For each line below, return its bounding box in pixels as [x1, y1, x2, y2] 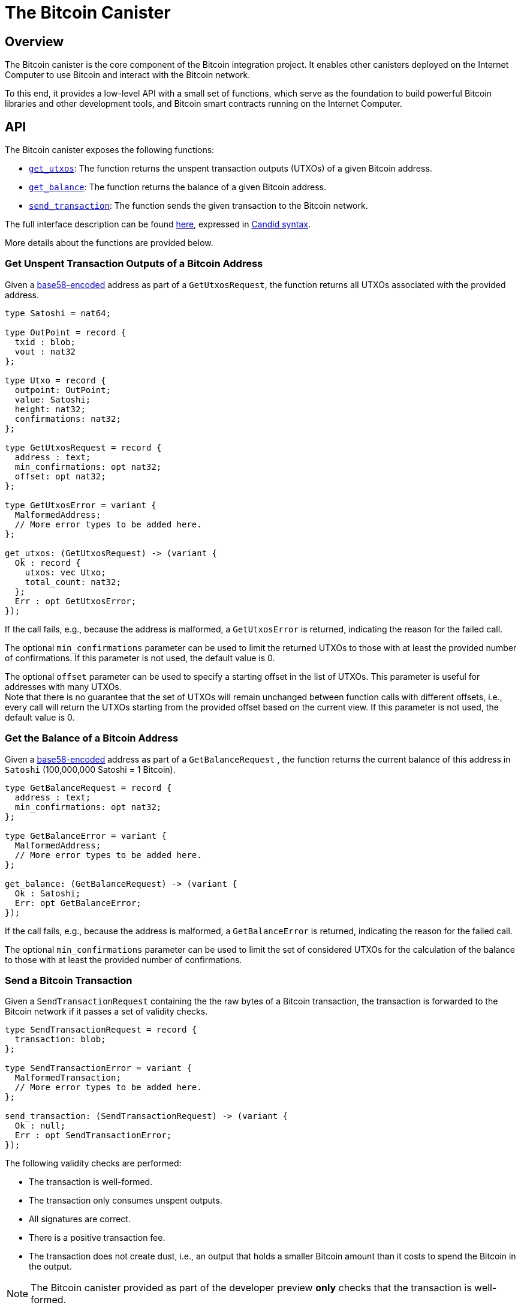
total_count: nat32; [25, 577, 121, 587]
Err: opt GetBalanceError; [14, 898, 141, 908]
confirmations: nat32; [14, 413, 121, 424]
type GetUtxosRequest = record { [5, 442, 162, 452]
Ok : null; [14, 1121, 66, 1131]
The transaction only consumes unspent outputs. [29, 1195, 222, 1206]
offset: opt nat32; [14, 471, 106, 481]
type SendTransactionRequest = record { [5, 1025, 197, 1035]
